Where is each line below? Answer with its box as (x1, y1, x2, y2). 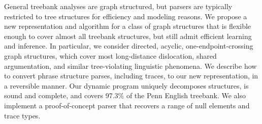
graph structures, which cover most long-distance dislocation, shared (4, 50, 217, 61)
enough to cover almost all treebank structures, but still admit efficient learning (4, 30, 252, 41)
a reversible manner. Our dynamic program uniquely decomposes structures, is (4, 80, 249, 91)
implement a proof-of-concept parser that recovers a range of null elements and (4, 100, 250, 110)
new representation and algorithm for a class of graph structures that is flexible (4, 21, 251, 31)
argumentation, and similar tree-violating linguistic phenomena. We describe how (4, 60, 257, 71)
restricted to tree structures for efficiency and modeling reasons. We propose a (4, 11, 247, 21)
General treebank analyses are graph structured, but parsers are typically (4, 1, 233, 11)
